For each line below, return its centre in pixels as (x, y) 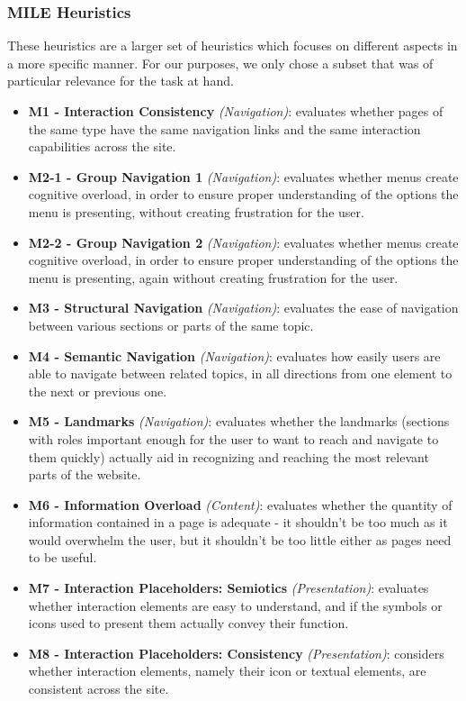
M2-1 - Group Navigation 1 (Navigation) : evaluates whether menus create (243, 176)
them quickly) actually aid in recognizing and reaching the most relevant (229, 456)
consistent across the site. (99, 689)
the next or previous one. (98, 391)
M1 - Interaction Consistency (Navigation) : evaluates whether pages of (236, 111)
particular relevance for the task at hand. (121, 81)
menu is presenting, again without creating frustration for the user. (213, 277)
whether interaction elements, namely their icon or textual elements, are (227, 671)
